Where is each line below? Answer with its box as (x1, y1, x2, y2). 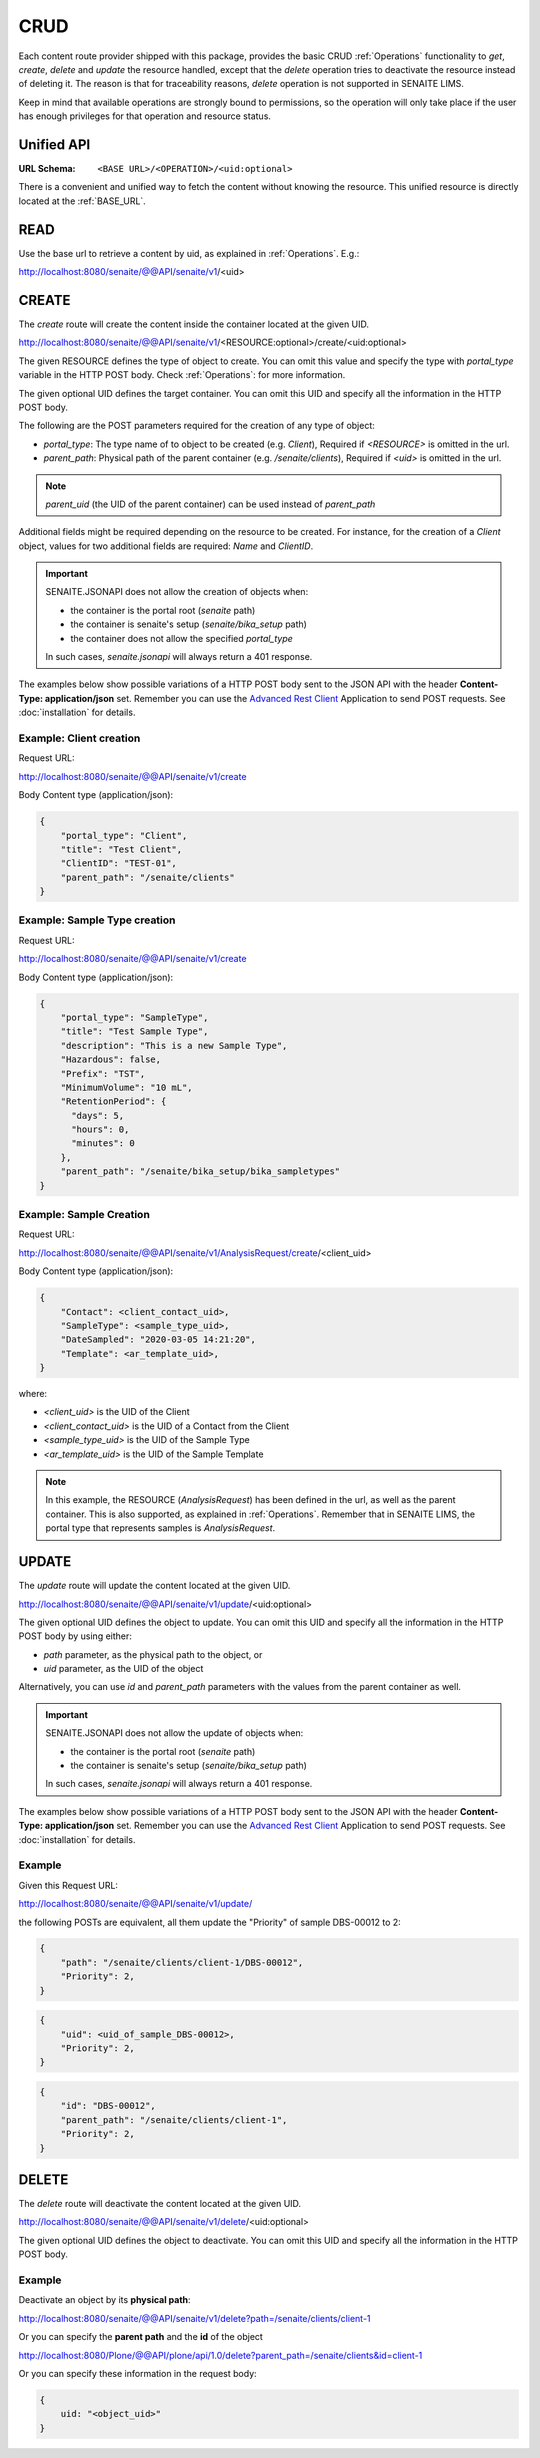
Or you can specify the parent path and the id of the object (18, 2331, 264, 2343)
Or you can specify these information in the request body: (18, 2367, 257, 2379)
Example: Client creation (18, 731, 141, 745)
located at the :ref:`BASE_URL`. (18, 195, 147, 207)
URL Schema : (18, 163, 76, 175)
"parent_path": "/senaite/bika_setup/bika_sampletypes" (60, 1166, 341, 1177)
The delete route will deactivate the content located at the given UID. (18, 2198, 302, 2210)
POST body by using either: (18, 1630, 132, 1642)
